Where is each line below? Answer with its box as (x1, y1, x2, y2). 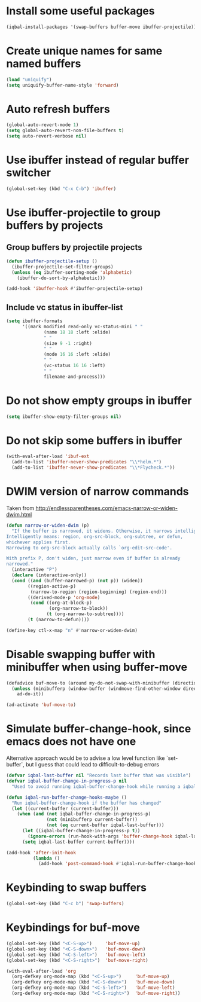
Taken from (6, 505, 35, 512)
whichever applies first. (6, 539, 71, 545)
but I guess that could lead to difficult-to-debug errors (26, 761, 160, 768)
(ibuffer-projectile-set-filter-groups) (11, 264, 114, 270)
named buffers (6, 57, 81, 70)
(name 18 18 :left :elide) (44, 329, 111, 335)
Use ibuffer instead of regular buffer (6, 154, 190, 167)
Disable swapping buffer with (6, 647, 156, 661)
